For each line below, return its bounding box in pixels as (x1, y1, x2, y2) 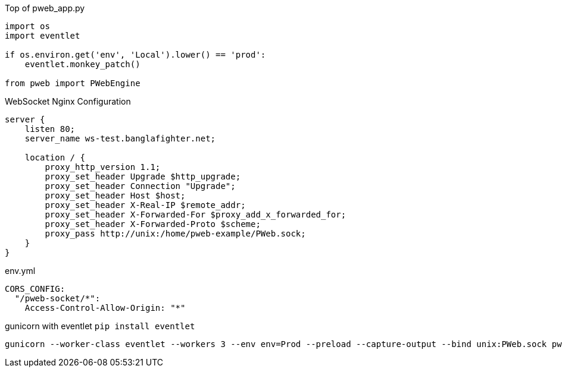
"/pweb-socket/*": (14, 294, 101, 303)
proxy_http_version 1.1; (45, 162, 161, 172)
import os (5, 21, 50, 31)
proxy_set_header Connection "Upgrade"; (45, 181, 236, 191)
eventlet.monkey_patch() (24, 59, 140, 69)
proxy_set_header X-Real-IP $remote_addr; (45, 200, 246, 210)
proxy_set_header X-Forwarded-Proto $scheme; (45, 219, 261, 229)
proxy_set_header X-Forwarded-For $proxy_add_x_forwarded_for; (45, 210, 346, 219)
